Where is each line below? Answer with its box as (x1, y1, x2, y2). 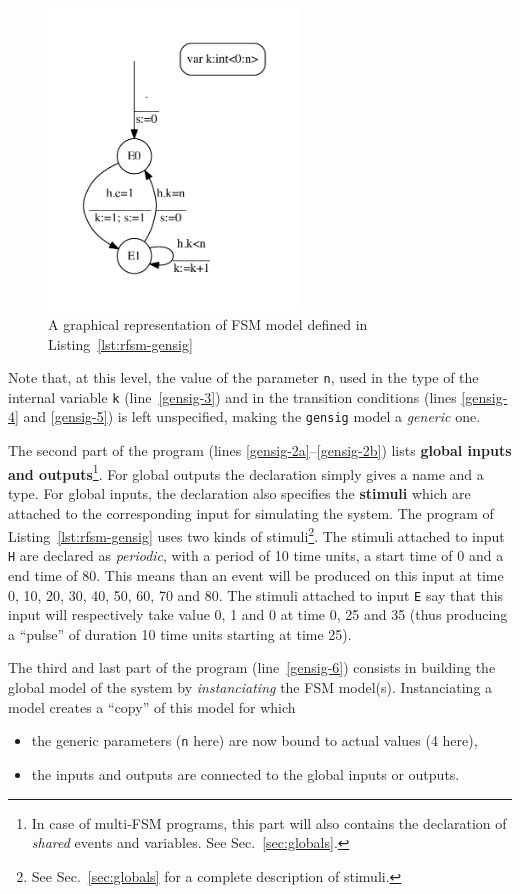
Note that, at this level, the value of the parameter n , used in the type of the (8, 367, 479, 388)
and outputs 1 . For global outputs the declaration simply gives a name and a (8, 460, 484, 484)
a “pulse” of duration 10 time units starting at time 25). (8, 623, 352, 644)
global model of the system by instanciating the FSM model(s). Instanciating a (8, 677, 493, 698)
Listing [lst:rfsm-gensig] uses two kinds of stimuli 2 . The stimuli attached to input (8, 523, 505, 546)
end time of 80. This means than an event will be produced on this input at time (8, 565, 504, 586)
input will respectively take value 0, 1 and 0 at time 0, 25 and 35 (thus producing (8, 604, 508, 625)
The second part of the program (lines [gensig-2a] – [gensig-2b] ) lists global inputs (8, 440, 512, 461)
